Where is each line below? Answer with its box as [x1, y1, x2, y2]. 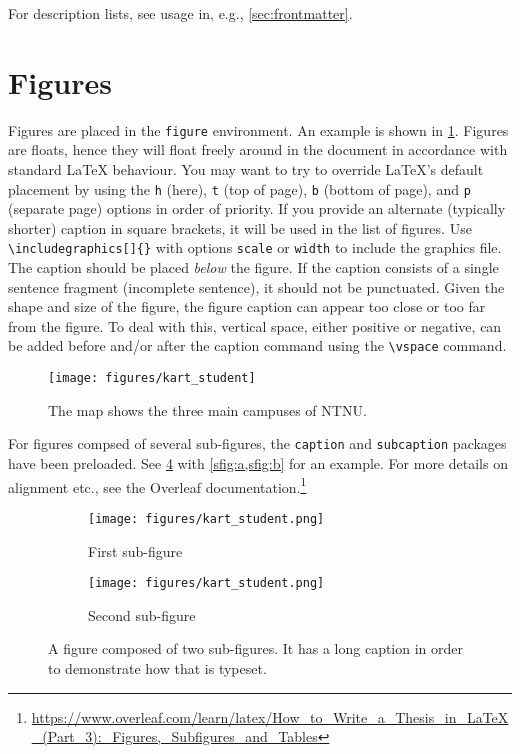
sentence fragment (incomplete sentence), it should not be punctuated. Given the [8, 276, 505, 297]
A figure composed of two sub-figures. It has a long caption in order [48, 638, 464, 659]
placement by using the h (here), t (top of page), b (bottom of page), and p [8, 178, 471, 199]
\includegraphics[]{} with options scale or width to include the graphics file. [8, 237, 502, 258]
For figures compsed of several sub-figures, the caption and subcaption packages [8, 433, 507, 454]
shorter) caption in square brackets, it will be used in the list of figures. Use [8, 217, 472, 238]
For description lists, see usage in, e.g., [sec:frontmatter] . [8, 3, 353, 23]
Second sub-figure [88, 604, 196, 625]
